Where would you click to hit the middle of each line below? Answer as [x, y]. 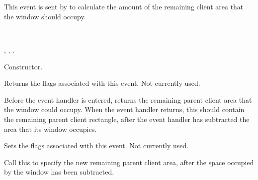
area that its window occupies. [50, 129]
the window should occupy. [45, 16]
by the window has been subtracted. [59, 172]
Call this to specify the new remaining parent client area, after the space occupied [129, 162]
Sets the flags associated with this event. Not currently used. [96, 146]
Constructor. [23, 66]
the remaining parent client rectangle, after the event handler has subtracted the [127, 119]
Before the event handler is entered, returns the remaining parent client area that [128, 99]
